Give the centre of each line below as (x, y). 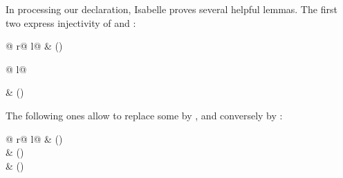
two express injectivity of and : (71, 22)
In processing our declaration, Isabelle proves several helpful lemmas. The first (171, 9)
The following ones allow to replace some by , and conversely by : (144, 115)
